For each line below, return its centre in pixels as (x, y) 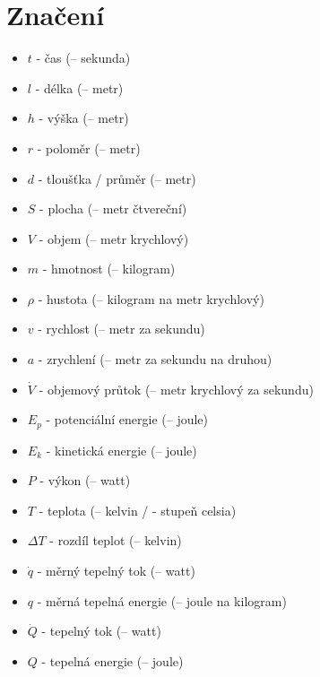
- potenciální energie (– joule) (127, 419)
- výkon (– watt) (85, 480)
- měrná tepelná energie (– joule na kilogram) (162, 600)
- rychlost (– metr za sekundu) (121, 329)
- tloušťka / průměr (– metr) (117, 178)
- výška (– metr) (84, 118)
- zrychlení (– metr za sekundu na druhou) (155, 359)
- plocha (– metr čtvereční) (113, 208)
